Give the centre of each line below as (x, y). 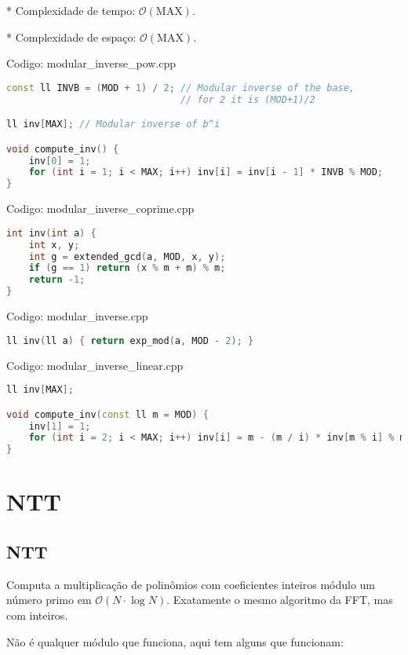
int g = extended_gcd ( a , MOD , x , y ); (127, 256)
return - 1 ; (57, 280)
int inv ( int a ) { (51, 233)
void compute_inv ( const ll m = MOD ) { (107, 414)
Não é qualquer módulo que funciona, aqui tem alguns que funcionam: (175, 641)
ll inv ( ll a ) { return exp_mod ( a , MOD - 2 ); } (130, 340)
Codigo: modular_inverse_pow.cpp (91, 63)
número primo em (49, 600)
